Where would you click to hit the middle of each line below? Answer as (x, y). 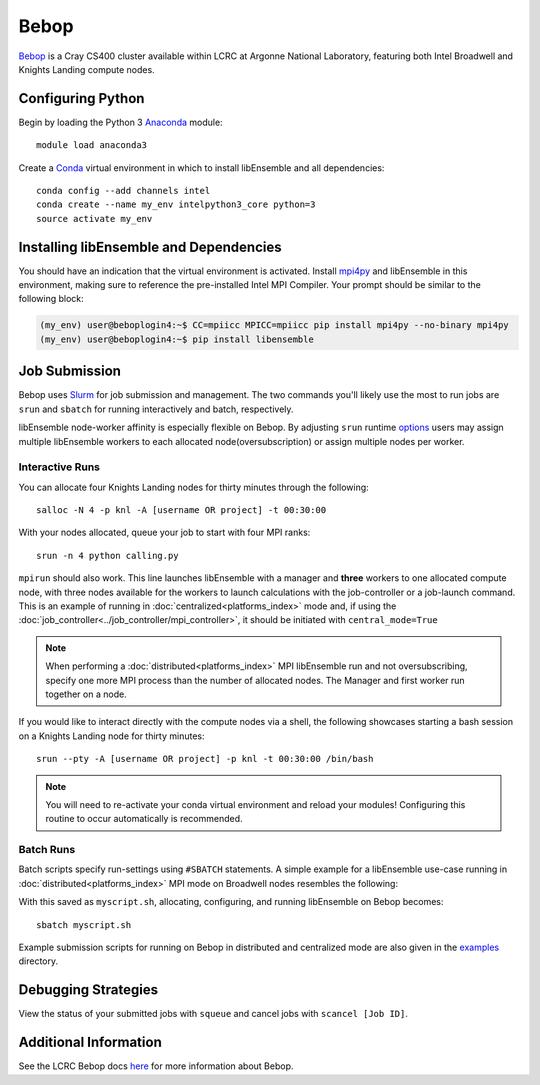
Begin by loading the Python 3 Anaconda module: (121, 122)
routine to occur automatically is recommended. (144, 819)
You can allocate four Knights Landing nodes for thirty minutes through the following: (193, 487)
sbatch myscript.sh (84, 924)
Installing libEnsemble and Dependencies (150, 246)
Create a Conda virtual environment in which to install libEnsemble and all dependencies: (201, 167)
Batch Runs (47, 850)
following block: (51, 299)
